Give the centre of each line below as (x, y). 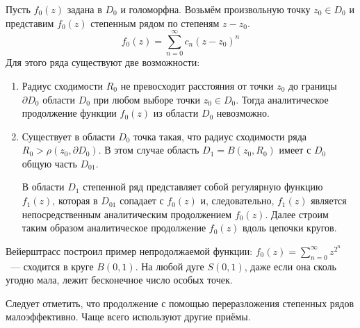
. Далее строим (297, 214)
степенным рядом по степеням (155, 23)
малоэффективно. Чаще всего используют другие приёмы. (128, 317)
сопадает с (142, 200)
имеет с (295, 150)
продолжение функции (69, 113)
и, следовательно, (237, 200)
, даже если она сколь (290, 266)
